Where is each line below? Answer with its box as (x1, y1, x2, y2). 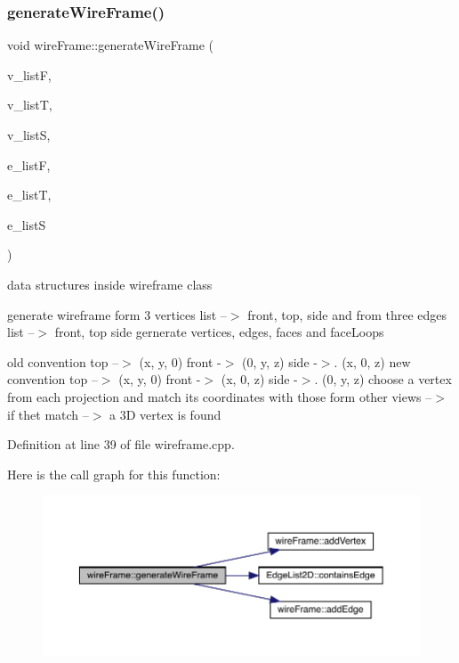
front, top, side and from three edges (247, 305, 447, 323)
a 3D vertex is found (109, 405, 221, 423)
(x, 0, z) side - (221, 370, 298, 389)
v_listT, (7, 95, 52, 114)
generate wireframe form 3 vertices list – (7, 305, 227, 323)
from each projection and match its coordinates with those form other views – (7, 387, 432, 405)
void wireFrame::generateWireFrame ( (7, 36, 213, 54)
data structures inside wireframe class (7, 274, 213, 293)
